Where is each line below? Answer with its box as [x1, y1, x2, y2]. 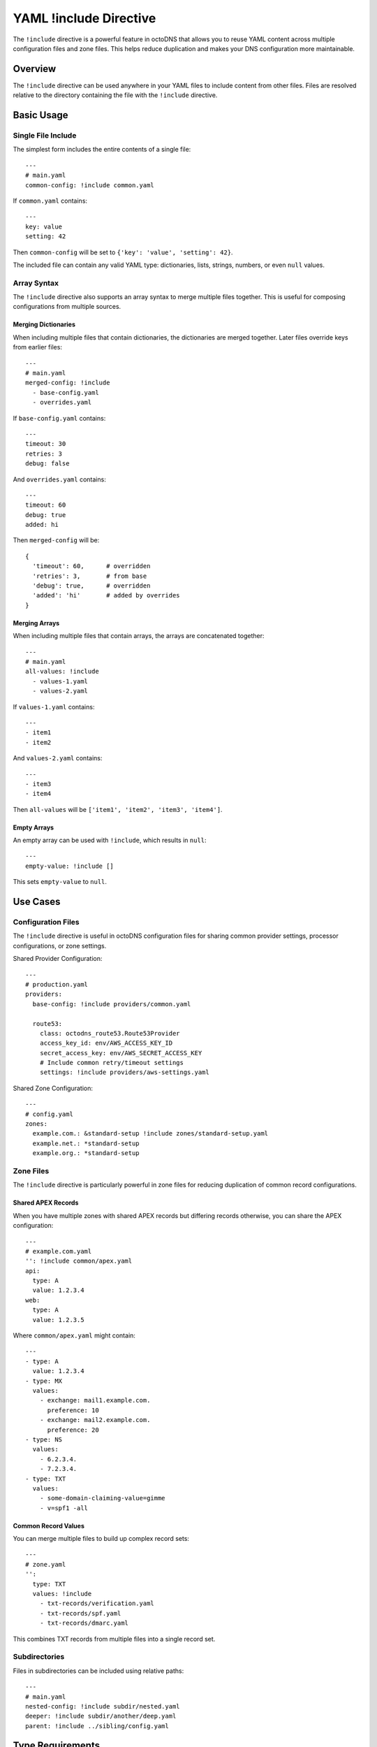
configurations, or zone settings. [13, 941, 107, 950]
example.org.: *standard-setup [32, 1150, 140, 1157]
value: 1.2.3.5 [32, 1316, 84, 1324]
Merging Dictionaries [13, 320, 76, 328]
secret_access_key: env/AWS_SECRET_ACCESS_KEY [39, 1049, 202, 1057]
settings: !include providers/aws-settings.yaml [39, 1068, 209, 1076]
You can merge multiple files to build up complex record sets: [13, 1535, 190, 1543]
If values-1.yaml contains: [13, 702, 95, 711]
